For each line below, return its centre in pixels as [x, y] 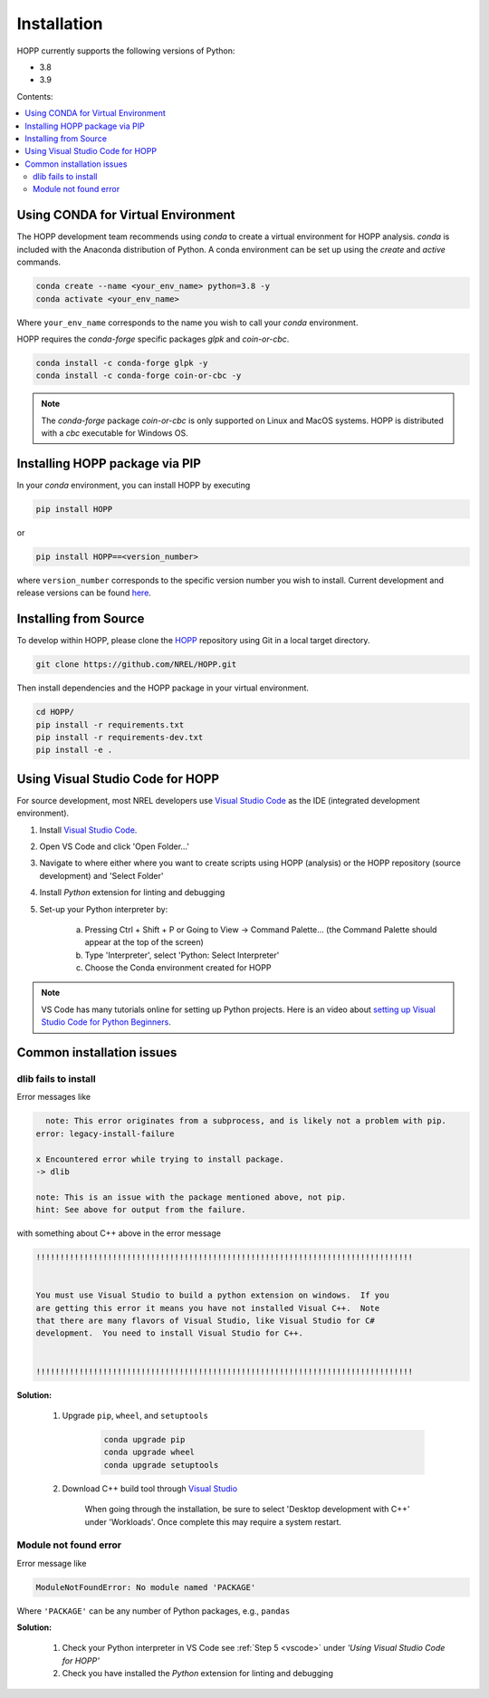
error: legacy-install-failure [105, 1134]
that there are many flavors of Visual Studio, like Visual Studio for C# [206, 1321]
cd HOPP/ [55, 712]
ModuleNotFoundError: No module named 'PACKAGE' [146, 1587]
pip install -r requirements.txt [110, 724]
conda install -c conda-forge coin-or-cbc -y [139, 376]
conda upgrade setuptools [161, 1465]
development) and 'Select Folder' [101, 875]
